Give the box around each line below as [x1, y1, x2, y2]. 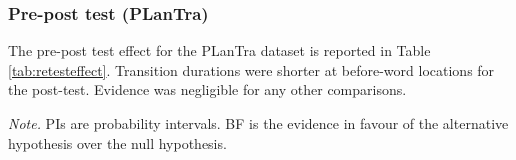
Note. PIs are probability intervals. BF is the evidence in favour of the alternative [8, 113, 509, 133]
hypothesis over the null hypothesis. [8, 132, 227, 153]
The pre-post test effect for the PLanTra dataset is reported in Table [8, 40, 431, 61]
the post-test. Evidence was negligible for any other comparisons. [8, 79, 407, 100]
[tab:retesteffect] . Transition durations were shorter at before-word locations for [8, 59, 495, 80]
